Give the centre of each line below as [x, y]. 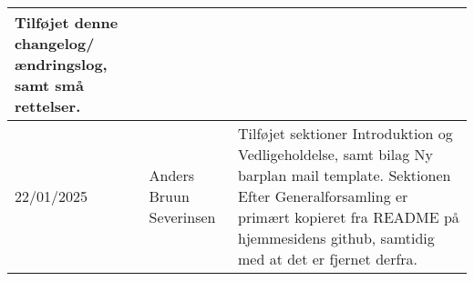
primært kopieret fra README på [348, 217]
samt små [49, 85]
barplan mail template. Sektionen [344, 175]
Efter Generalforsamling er [323, 196]
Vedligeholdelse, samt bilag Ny [335, 154]
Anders [171, 175]
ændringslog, [61, 64]
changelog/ [55, 43]
